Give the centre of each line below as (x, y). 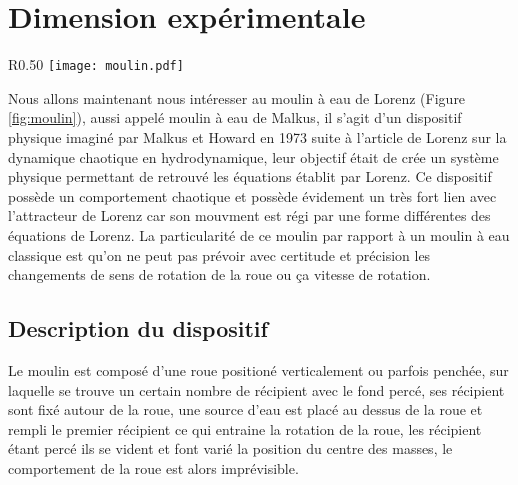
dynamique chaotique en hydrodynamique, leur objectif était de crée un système (253, 156)
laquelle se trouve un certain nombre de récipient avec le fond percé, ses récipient (256, 389)
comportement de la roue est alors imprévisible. (153, 467)
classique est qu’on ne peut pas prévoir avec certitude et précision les (219, 254)
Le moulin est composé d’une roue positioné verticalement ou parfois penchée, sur (258, 369)
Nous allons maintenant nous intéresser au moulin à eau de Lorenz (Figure (237, 97)
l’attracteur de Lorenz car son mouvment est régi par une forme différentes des (249, 215)
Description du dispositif (138, 328)
